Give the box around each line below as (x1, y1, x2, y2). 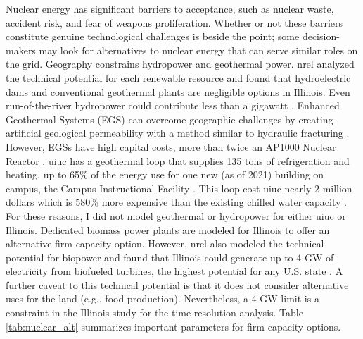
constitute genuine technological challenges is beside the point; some (6, 29, 300, 44)
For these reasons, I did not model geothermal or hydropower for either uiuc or (6, 208, 346, 223)
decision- (302, 29, 340, 44)
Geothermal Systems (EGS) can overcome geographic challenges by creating (6, 111, 333, 126)
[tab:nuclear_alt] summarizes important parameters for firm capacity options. (6, 319, 341, 333)
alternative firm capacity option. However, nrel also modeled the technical (6, 236, 324, 251)
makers (6, 42, 36, 57)
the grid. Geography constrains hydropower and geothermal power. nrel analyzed (6, 56, 355, 71)
